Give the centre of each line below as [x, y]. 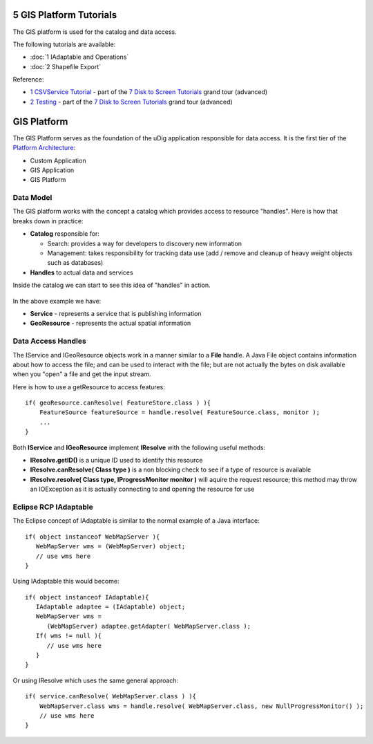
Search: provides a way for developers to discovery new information [144, 243]
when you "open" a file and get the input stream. [82, 374]
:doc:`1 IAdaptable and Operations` [79, 57]
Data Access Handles [49, 341]
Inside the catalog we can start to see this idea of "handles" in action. [112, 285]
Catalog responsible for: [65, 234]
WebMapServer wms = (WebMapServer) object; [111, 547]
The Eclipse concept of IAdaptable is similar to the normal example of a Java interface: [136, 521]
